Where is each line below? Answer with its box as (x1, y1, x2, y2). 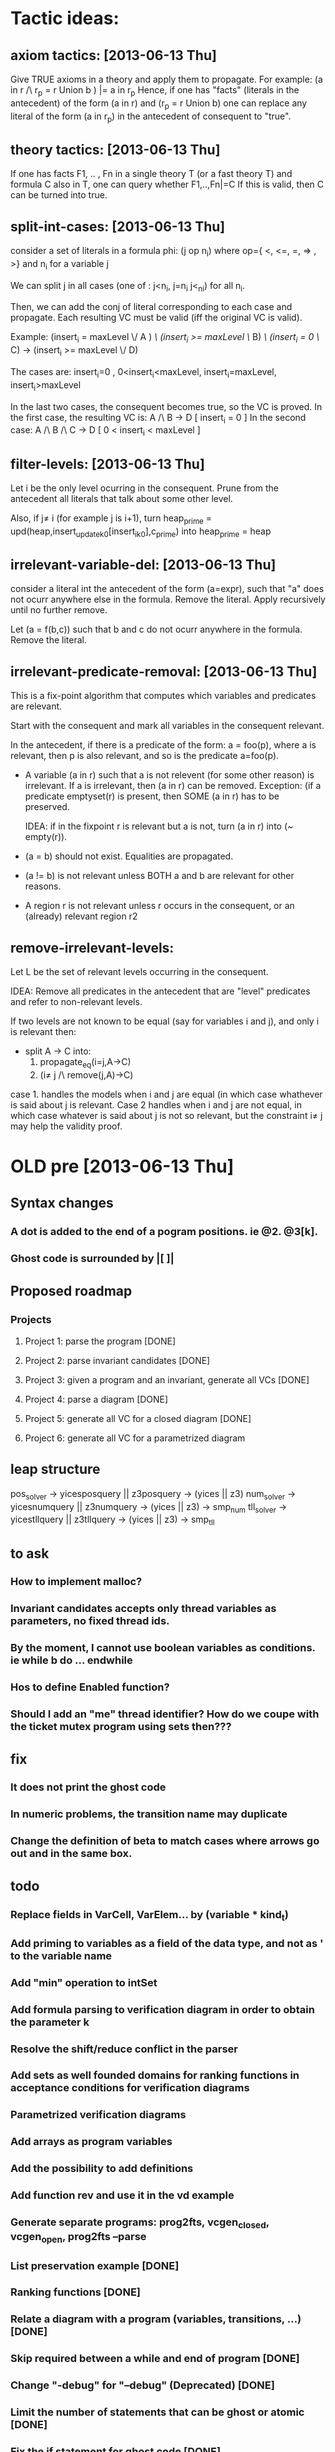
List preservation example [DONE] (10, 2258, 180, 2272)
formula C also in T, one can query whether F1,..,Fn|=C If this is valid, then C (10, 178, 324, 191)
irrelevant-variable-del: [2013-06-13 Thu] (10, 556, 277, 573)
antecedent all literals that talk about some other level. (10, 493, 233, 504)
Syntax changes (10, 1195, 114, 1212)
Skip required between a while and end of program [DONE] (10, 2352, 300, 2366)
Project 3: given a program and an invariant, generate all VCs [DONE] (24, 1373, 310, 1386)
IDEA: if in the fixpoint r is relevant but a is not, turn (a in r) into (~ (24, 820, 294, 832)
